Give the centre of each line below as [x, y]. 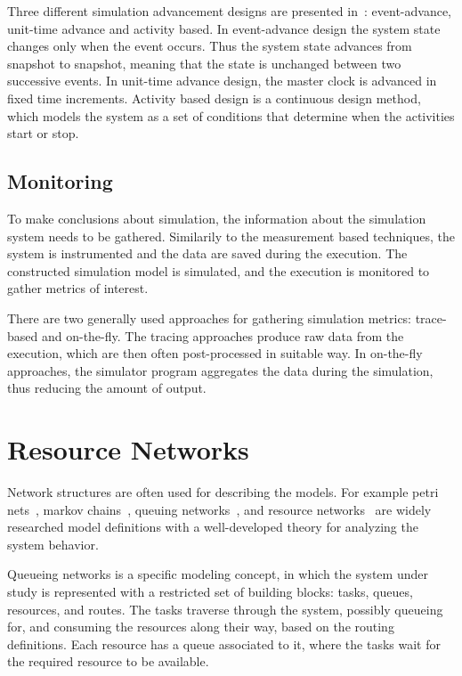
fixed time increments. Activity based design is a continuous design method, [214, 98]
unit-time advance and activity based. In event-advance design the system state [224, 28]
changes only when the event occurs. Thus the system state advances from [210, 46]
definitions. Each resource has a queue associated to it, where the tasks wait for [224, 643]
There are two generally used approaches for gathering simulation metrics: [210, 318]
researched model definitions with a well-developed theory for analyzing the [213, 527]
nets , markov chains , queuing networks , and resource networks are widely [219, 509]
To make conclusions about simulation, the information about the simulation [217, 218]
